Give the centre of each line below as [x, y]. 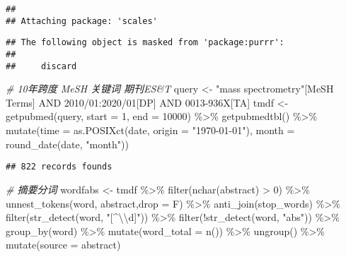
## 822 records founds [59, 167]
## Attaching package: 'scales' [82, 21]
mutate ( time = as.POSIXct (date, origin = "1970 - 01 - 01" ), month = [150, 130]
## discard [41, 66]
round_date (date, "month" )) [67, 144]
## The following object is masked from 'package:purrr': [145, 43]
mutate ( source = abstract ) [63, 245]
